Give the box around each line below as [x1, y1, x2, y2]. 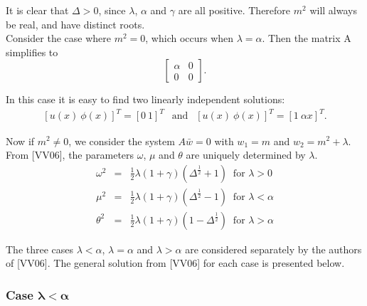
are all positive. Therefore [178, 3, 291, 17]
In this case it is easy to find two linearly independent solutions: [6, 92, 285, 107]
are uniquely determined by [186, 147, 306, 162]
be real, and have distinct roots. [6, 16, 145, 31]
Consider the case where [6, 31, 111, 46]
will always [309, 3, 357, 17]
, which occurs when [145, 31, 234, 46]
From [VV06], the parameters [6, 147, 134, 162]
